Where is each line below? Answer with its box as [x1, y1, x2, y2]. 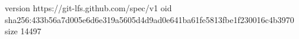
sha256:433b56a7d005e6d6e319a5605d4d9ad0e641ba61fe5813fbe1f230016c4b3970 [5, 13, 294, 25]
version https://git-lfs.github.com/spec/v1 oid [5, 2, 172, 14]
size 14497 [5, 25, 42, 37]
